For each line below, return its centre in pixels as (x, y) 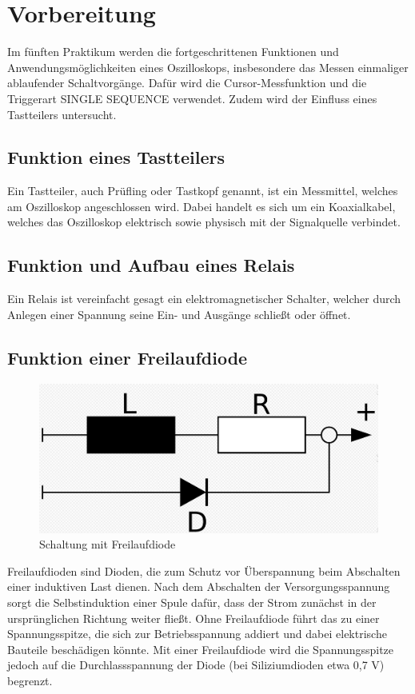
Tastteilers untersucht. (62, 114)
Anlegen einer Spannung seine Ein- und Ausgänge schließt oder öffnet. (179, 314)
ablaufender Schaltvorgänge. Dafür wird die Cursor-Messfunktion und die (187, 83)
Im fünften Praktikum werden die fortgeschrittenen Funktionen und (173, 52)
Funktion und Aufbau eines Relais (151, 265)
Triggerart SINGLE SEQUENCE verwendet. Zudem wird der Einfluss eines (192, 98)
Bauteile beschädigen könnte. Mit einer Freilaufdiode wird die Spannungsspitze (201, 649)
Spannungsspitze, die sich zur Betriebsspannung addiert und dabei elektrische (197, 634)
